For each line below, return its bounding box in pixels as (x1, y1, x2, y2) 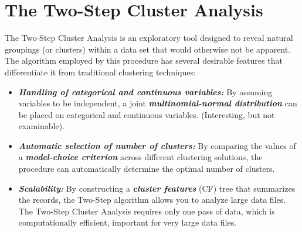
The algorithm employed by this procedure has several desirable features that (5, 54, 283, 67)
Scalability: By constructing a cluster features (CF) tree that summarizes (18, 182, 296, 194)
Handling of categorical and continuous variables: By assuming (18, 85, 273, 98)
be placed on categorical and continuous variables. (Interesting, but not (18, 108, 275, 120)
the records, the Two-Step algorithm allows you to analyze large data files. (18, 193, 286, 206)
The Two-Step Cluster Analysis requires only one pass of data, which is (18, 205, 275, 217)
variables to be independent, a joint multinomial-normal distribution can (18, 97, 297, 109)
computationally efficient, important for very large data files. (18, 216, 237, 228)
